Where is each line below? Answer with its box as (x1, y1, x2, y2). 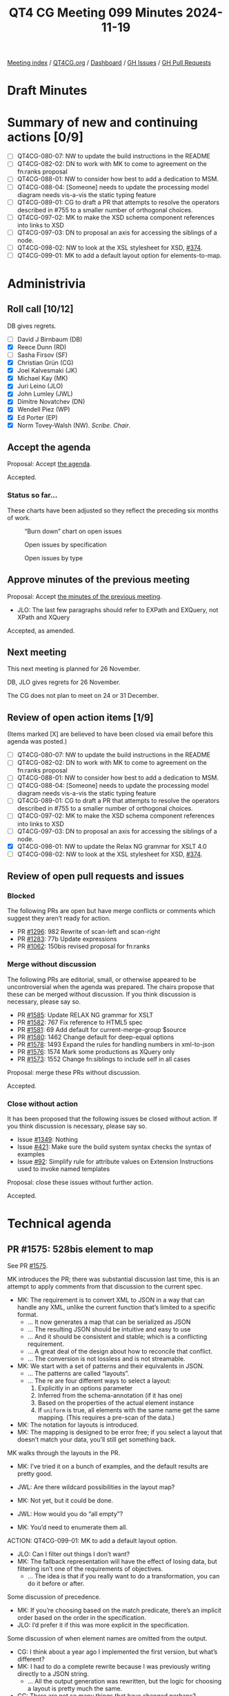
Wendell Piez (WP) (17, 405, 70, 414)
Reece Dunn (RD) (17, 342, 67, 351)
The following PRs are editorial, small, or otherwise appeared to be (7, 975, 197, 984)
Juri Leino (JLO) (17, 382, 63, 390)
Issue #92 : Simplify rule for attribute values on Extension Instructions (17, 1157, 214, 1166)
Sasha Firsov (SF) (17, 351, 68, 359)
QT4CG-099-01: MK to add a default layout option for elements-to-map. (17, 251, 222, 259)
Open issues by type (24, 553, 83, 562)
